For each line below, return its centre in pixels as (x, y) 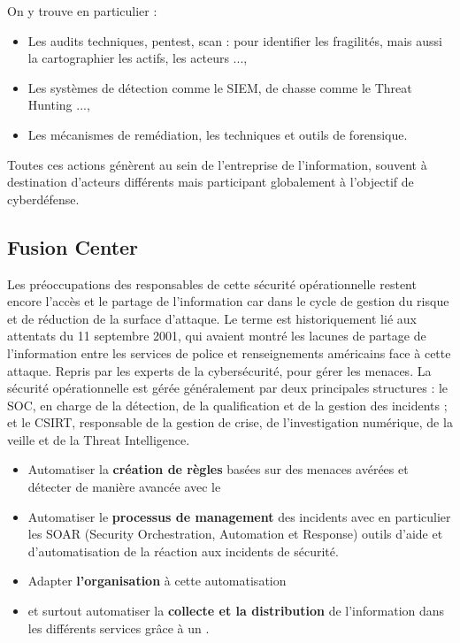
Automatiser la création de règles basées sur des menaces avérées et (218, 469)
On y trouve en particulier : (82, 11)
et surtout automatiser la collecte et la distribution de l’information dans (236, 611)
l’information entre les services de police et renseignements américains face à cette (229, 352)
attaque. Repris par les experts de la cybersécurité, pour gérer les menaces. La (219, 370)
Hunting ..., (59, 105)
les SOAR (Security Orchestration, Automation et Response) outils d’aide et (235, 534)
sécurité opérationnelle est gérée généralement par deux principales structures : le (228, 388)
